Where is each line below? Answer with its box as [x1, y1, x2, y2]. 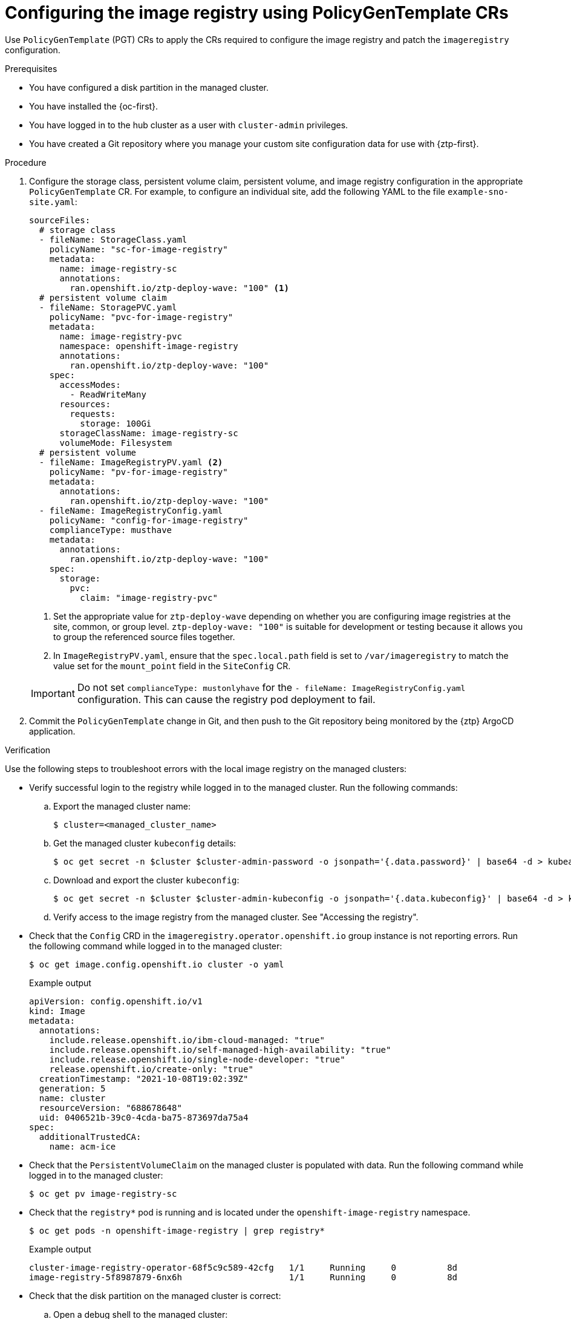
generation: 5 [39, 1083, 106, 1093]
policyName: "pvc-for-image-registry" [49, 312, 233, 322]
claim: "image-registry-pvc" [80, 592, 218, 603]
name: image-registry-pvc [59, 331, 182, 341]
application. [29, 725, 76, 736]
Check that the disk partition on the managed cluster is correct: [29, 1290, 281, 1301]
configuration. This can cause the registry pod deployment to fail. [77, 693, 376, 705]
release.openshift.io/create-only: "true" [49, 1064, 253, 1074]
